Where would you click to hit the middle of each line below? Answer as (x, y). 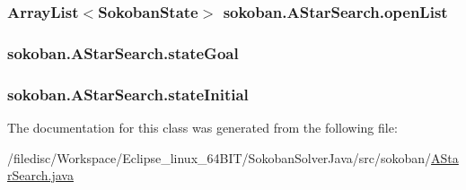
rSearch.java (40, 175)
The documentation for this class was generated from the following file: (202, 127)
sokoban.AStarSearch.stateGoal (123, 52)
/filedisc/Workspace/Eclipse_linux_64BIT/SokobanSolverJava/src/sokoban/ (220, 157)
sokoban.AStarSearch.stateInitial (128, 94)
